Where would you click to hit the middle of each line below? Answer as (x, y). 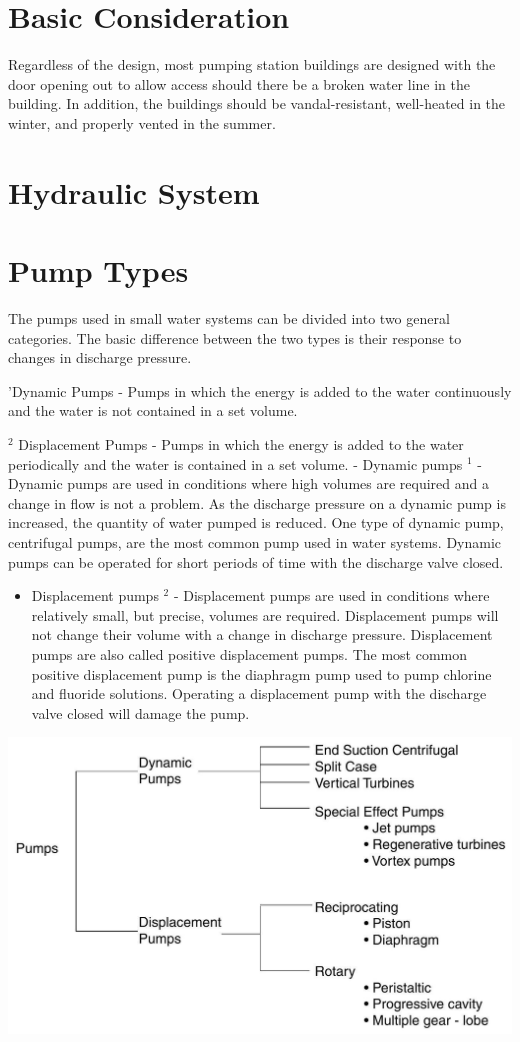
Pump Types (98, 270)
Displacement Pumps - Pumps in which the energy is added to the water (241, 443)
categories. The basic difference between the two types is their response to (235, 337)
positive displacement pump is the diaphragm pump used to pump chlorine (261, 673)
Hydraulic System (134, 191)
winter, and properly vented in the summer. (142, 122)
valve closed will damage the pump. (140, 712)
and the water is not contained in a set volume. (153, 410)
